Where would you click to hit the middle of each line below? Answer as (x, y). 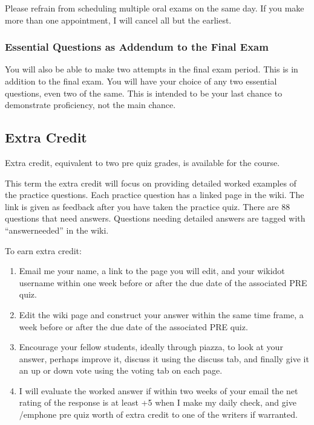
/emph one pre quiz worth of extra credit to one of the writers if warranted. (158, 414)
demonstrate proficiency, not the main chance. (90, 105)
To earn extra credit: (43, 250)
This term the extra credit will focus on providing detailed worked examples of (151, 183)
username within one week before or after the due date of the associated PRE (163, 282)
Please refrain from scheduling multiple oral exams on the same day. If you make (155, 8)
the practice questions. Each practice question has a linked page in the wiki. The (155, 195)
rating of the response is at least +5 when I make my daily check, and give (158, 402)
